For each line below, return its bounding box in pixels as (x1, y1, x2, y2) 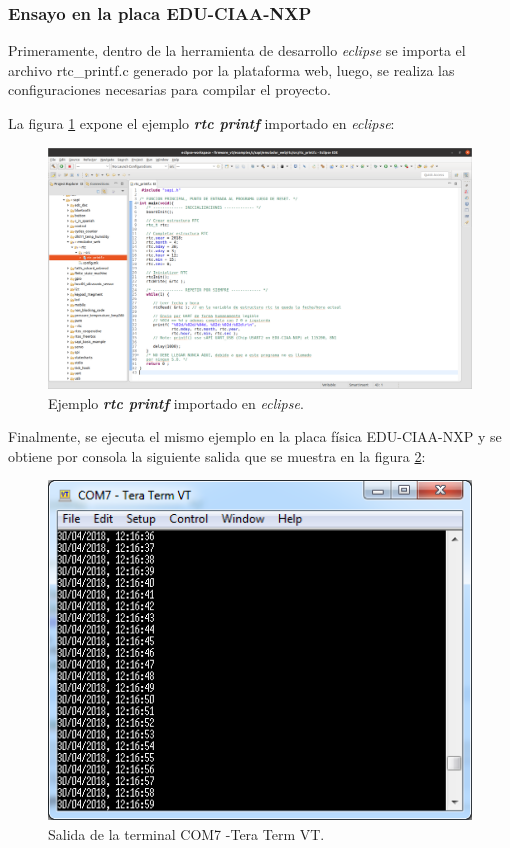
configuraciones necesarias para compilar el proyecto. (8, 79, 331, 100)
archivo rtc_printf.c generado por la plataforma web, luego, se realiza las (8, 59, 455, 80)
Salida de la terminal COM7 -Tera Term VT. (48, 823, 325, 844)
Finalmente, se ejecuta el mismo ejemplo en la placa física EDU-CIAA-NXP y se (8, 426, 502, 447)
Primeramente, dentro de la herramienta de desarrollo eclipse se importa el (8, 40, 466, 61)
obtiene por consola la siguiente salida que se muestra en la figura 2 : (8, 445, 426, 466)
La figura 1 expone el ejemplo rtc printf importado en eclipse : (8, 113, 395, 133)
